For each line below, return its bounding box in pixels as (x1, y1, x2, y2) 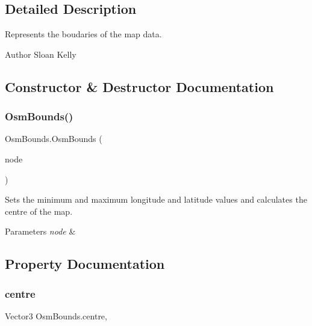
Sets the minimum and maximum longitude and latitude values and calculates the (5, 193, 307, 206)
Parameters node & (5, 225, 76, 238)
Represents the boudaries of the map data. (5, 28, 162, 40)
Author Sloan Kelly (5, 48, 76, 60)
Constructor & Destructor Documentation (5, 77, 274, 96)
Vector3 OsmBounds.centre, (5, 309, 107, 322)
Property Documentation (5, 254, 165, 273)
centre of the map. (5, 205, 73, 217)
